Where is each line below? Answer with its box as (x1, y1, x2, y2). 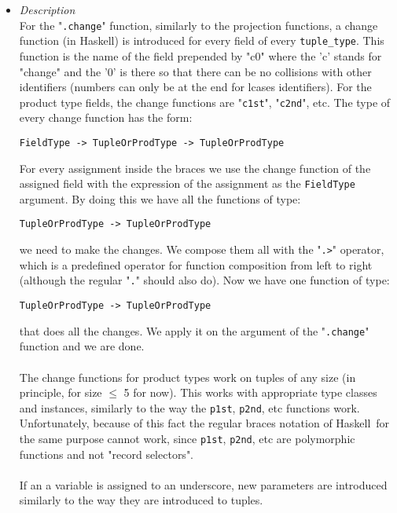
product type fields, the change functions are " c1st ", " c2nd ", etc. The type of (19, 93, 391, 110)
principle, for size (19, 384, 102, 401)
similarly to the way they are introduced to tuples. (19, 492, 263, 508)
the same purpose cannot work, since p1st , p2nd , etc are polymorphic (19, 430, 355, 446)
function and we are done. (19, 338, 145, 354)
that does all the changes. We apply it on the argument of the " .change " (19, 322, 369, 339)
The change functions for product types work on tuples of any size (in (19, 368, 356, 385)
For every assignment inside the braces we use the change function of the (19, 159, 371, 176)
